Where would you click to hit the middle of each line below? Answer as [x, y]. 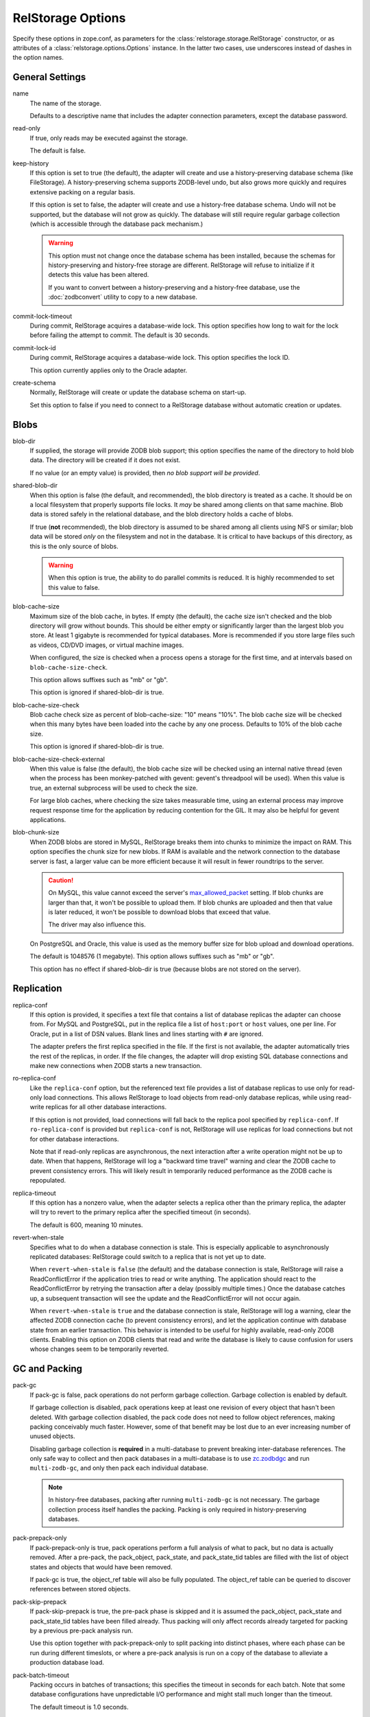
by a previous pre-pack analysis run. [82, 1630]
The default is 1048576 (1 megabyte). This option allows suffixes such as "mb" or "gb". [152, 956]
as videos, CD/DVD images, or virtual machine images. [107, 645]
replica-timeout [34, 1193]
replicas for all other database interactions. [106, 1107]
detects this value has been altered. [99, 275]
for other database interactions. [74, 1139]
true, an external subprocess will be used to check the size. [114, 788]
